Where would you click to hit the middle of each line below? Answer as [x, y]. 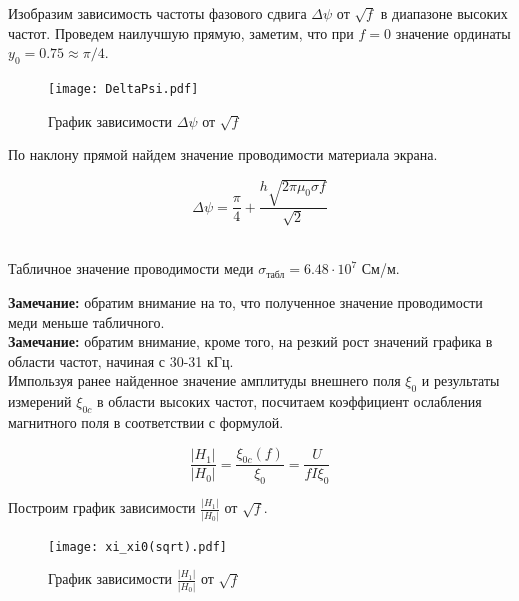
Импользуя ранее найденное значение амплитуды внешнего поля [204, 380]
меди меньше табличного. [86, 321]
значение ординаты [453, 32]
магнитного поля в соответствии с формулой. [146, 421]
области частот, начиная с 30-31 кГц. [121, 360]
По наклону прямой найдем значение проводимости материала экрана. [223, 154]
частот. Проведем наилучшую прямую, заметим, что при [181, 32]
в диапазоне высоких [444, 13]
